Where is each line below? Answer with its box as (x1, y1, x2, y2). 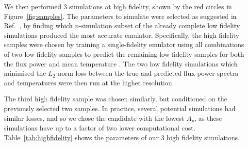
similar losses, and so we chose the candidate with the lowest (4, 113, 184, 123)
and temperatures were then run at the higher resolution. (4, 77, 174, 87)
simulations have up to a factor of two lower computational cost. (4, 122, 196, 132)
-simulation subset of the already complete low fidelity (79, 20, 240, 31)
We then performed (4, 1, 62, 11)
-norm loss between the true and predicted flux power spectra (55, 68, 239, 78)
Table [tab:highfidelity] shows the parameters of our (4, 132, 159, 142)
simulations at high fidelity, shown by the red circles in (69, 1, 232, 11)
